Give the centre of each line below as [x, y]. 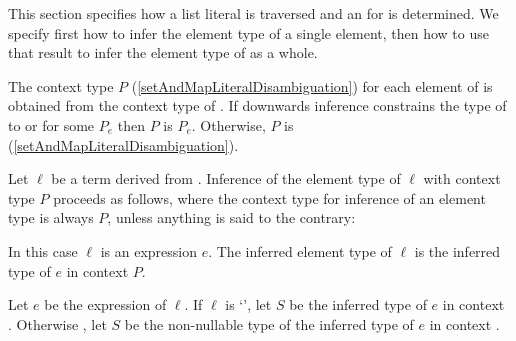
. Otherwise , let [57, 323]
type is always [51, 217]
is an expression [148, 250]
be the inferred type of [358, 304]
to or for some [51, 124]
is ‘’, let [248, 304]
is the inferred [457, 250]
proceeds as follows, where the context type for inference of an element [269, 197]
